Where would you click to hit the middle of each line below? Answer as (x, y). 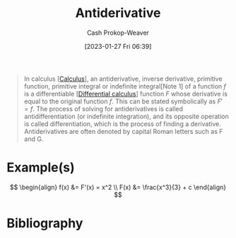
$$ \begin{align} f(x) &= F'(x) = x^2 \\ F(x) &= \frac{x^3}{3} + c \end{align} (118, 187)
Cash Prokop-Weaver (118, 33)
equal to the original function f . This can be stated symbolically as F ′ (123, 101)
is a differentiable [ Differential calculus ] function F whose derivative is (125, 93)
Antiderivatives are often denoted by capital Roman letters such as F (123, 131)
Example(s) (41, 168)
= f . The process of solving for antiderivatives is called (104, 108)
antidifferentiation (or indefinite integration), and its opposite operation (126, 116)
